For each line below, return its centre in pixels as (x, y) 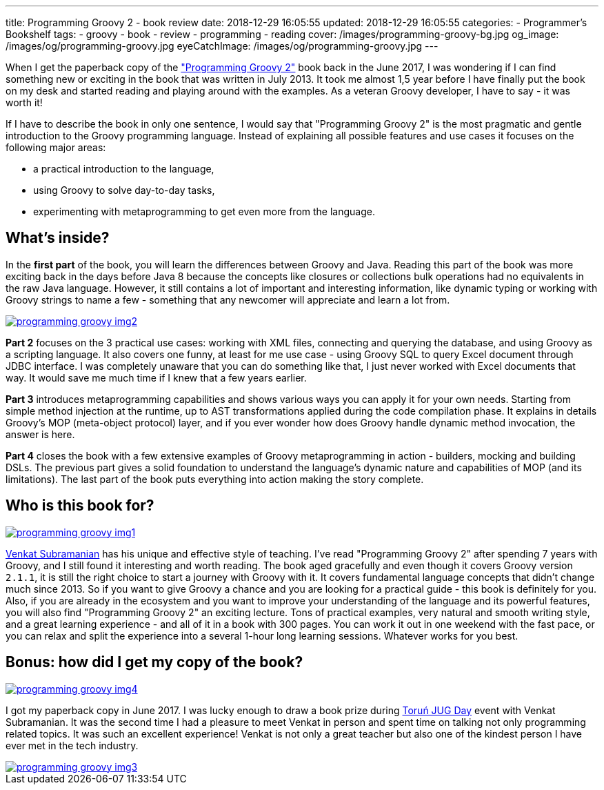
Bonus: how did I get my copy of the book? (154, 662)
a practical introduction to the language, (124, 169)
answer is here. (40, 434)
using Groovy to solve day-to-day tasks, (124, 190)
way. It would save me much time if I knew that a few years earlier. (156, 377)
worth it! (24, 102)
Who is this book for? (80, 506)
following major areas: (56, 147)
